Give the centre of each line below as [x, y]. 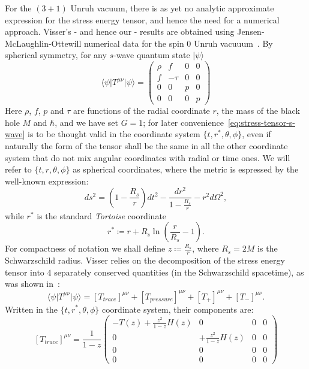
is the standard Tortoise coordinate [102, 215]
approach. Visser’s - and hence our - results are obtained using [120, 31]
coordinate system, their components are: [178, 309]
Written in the [31, 309]
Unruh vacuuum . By [233, 43]
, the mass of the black [258, 111]
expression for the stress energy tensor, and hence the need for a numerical [142, 19]
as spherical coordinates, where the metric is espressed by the [186, 169]
